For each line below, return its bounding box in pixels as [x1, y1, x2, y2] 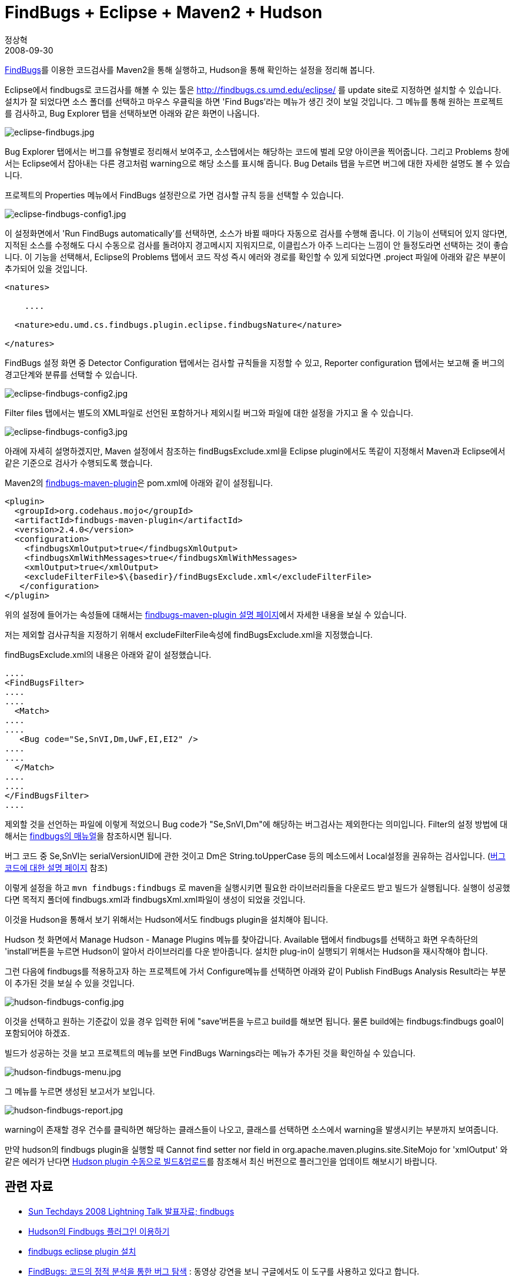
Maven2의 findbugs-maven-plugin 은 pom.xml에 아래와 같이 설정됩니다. [5, 477, 273, 488]
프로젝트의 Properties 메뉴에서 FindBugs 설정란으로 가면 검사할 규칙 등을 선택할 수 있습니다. [5, 189, 344, 200]
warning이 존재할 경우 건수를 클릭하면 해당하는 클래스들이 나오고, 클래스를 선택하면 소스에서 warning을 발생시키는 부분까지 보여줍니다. [5, 1124, 499, 1134]
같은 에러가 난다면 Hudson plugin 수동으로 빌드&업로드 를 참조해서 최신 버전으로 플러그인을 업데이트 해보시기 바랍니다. [5, 1156, 437, 1166]
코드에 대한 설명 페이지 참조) [5, 862, 108, 873]
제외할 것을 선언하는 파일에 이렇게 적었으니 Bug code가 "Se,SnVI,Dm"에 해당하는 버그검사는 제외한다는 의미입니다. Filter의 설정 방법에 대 [5, 818, 508, 829]
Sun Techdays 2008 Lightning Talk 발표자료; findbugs [28, 1206, 235, 1216]
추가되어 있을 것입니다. [5, 263, 88, 274]
